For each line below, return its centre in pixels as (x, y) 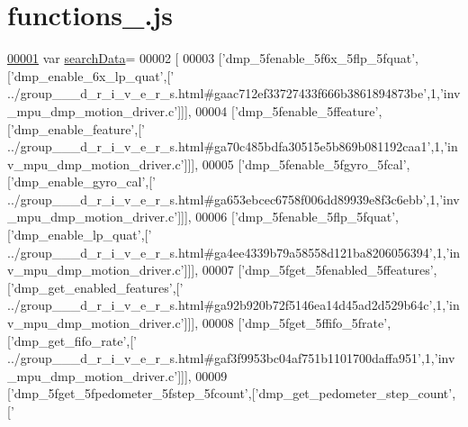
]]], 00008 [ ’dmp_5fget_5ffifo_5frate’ (286, 323)
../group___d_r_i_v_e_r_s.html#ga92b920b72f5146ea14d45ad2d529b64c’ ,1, (227, 305)
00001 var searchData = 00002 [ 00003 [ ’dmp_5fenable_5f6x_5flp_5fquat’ (211, 58)
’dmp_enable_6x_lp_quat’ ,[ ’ (92, 75)
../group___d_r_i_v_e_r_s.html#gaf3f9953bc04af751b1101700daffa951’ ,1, (221, 358)
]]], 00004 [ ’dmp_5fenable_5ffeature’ (278, 110)
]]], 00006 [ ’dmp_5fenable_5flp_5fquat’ (287, 217)
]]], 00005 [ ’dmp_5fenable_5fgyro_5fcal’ (295, 164)
